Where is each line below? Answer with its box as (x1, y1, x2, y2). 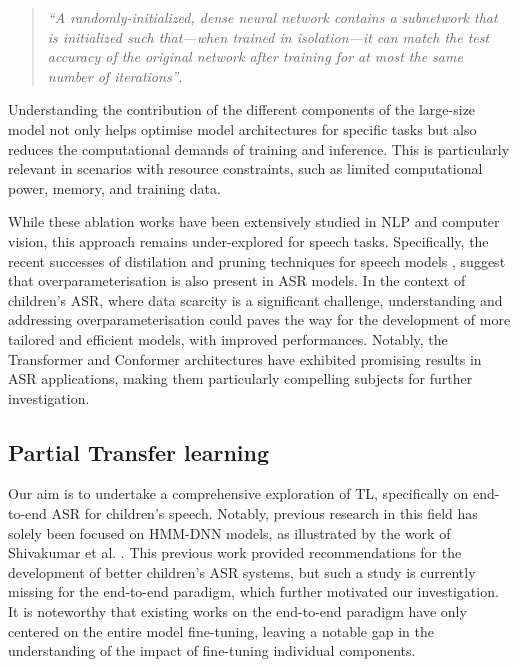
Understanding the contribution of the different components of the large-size (8, 99, 476, 120)
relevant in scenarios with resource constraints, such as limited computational (8, 158, 483, 179)
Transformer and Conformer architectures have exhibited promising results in (8, 348, 482, 369)
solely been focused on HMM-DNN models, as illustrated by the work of (8, 522, 451, 543)
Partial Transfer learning (8, 436, 270, 467)
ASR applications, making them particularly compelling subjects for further (8, 368, 473, 389)
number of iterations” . (47, 65, 183, 86)
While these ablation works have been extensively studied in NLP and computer (8, 211, 500, 232)
